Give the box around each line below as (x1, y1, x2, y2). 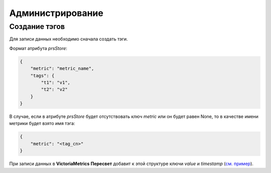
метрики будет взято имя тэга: (9, 120, 75, 126)
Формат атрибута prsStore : (9, 45, 68, 51)
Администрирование (9, 7, 104, 18)
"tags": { (30, 72, 55, 78)
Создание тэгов (9, 22, 65, 31)
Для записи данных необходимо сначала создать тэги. (9, 36, 128, 42)
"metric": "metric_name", (30, 65, 94, 71)
